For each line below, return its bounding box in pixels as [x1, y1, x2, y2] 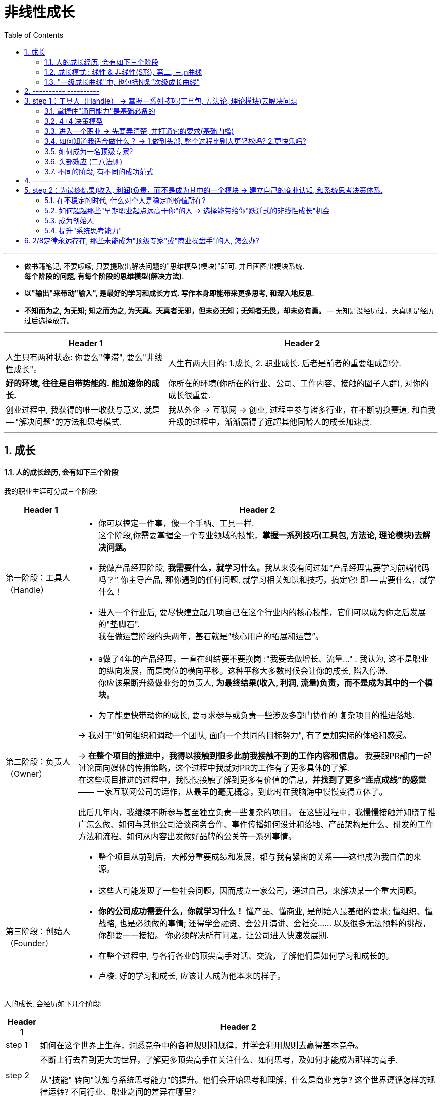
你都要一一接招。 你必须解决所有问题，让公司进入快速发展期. [98, 930, 329, 941]
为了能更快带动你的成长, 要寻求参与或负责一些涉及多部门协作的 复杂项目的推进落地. [98, 710, 415, 721]
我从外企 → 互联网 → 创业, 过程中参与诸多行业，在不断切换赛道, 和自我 [168, 404, 436, 415]
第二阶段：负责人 [6, 757, 71, 767]
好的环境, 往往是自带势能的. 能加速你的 [6, 378, 152, 388]
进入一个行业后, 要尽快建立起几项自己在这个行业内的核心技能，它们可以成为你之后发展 [98, 607, 426, 618]
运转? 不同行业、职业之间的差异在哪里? [48, 1087, 196, 1097]
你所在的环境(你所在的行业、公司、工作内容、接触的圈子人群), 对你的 [168, 378, 429, 388]
